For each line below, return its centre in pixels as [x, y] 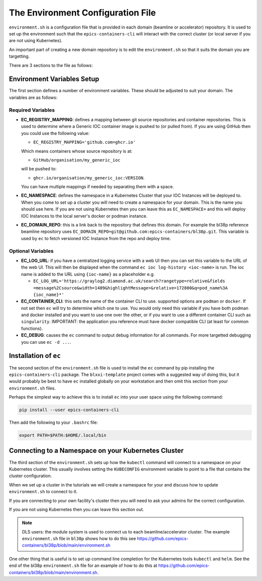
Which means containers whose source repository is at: [77, 151]
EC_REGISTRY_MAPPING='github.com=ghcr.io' [84, 142]
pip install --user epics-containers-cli [69, 410]
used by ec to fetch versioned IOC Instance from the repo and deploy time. [96, 238]
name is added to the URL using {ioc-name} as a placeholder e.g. [88, 274]
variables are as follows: [33, 97]
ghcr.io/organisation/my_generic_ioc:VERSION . [89, 178]
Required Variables [32, 110]
